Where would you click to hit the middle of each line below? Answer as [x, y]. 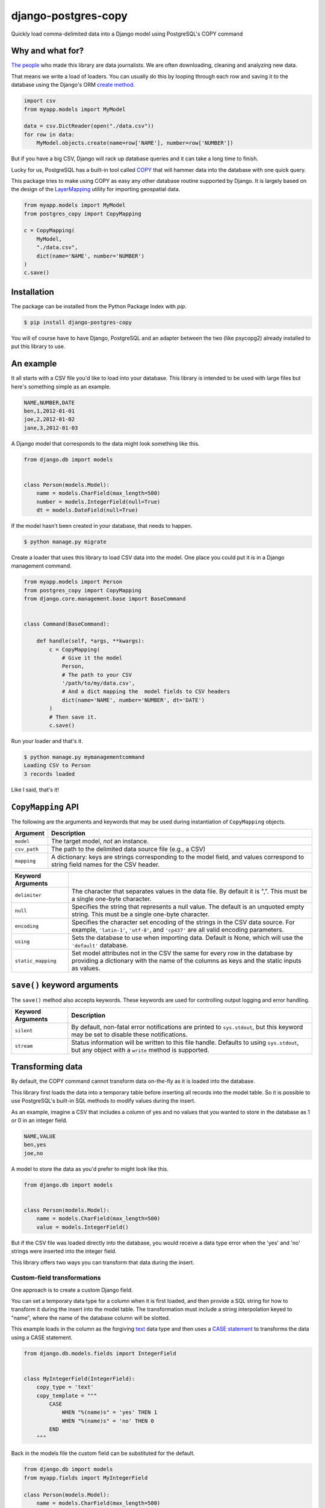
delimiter [28, 895]
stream [24, 1046]
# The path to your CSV [97, 675]
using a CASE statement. [42, 1337]
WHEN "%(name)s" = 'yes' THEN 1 [110, 1412]
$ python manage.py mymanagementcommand [84, 757]
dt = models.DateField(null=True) [87, 510]
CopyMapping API [45, 807]
